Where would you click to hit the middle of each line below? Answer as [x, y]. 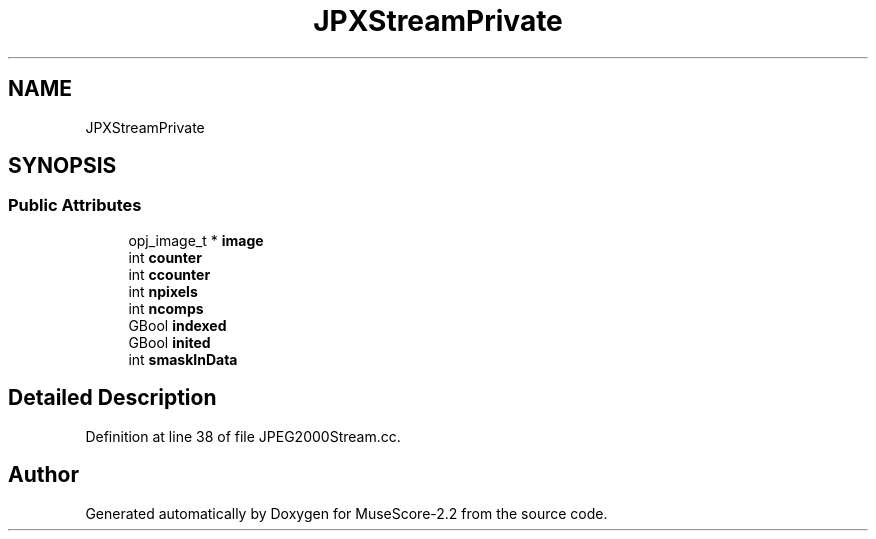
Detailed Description [112, 398]
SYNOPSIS [62, 166]
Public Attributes [75, 205]
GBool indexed [177, 325]
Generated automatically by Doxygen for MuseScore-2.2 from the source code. [346, 513]
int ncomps [166, 308]
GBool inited [169, 342]
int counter [165, 257]
